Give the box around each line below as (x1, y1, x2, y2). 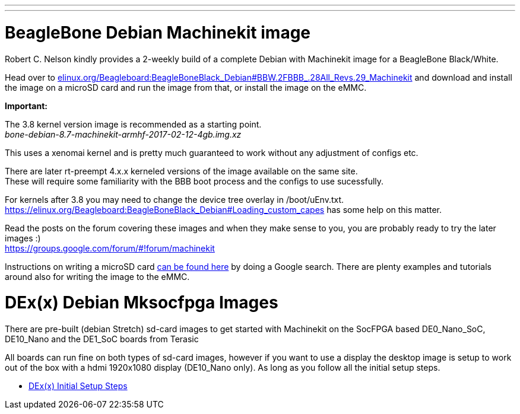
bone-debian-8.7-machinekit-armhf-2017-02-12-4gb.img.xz (5, 129, 242, 139)
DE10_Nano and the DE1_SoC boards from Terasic (5, 334, 199, 344)
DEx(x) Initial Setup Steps (28, 381, 128, 391)
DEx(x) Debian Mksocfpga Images (5, 292, 278, 313)
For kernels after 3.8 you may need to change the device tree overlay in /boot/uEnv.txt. (5, 194, 344, 205)
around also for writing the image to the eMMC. (5, 271, 190, 282)
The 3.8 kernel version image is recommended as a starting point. (5, 119, 262, 129)
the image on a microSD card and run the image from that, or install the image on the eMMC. (5, 82, 367, 93)
